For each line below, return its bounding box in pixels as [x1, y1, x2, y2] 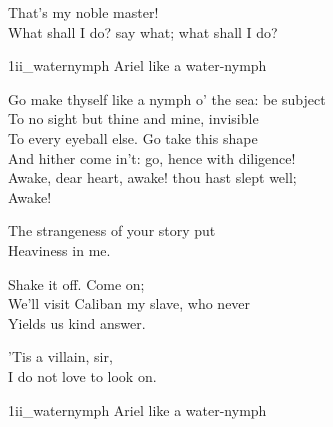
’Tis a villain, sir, [8, 346, 113, 367]
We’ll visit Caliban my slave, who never [8, 293, 251, 314]
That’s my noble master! [8, 2, 159, 22]
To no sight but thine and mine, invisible [8, 108, 259, 129]
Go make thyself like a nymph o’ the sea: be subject [8, 88, 326, 109]
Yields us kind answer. [8, 312, 146, 333]
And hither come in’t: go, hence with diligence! [8, 147, 296, 168]
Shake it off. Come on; [8, 273, 145, 294]
